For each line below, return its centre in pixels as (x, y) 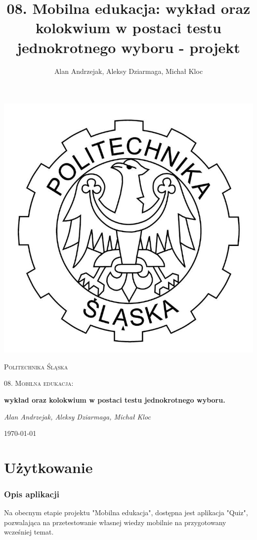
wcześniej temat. (29, 532)
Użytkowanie (48, 467)
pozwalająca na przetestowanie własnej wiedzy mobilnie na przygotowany (115, 522)
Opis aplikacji (32, 494)
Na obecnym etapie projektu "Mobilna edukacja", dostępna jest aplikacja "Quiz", (126, 512)
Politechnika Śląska (36, 366)
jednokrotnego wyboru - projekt (128, 47)
